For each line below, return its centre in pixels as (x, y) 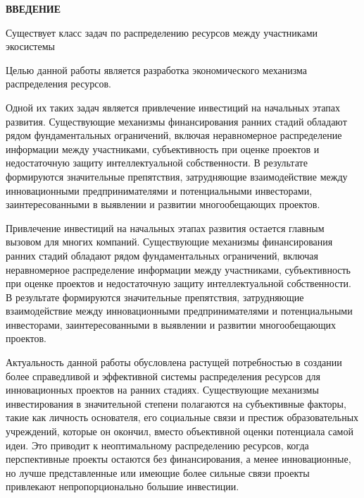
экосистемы (30, 46)
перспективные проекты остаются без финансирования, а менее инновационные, (178, 459)
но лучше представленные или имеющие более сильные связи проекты (158, 472)
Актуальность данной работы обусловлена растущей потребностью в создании (174, 362)
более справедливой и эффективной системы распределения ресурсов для (163, 376)
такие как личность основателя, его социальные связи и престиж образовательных (182, 417)
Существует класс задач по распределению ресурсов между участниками (162, 32)
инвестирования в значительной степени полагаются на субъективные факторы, (176, 403)
